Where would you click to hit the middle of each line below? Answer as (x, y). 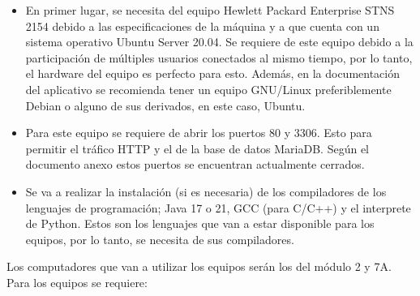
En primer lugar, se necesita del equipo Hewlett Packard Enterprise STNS (210, 10)
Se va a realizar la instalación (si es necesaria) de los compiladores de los (206, 191)
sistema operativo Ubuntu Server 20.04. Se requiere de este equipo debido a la (219, 42)
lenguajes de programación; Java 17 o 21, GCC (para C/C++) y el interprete (218, 207)
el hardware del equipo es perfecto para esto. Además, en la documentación (212, 73)
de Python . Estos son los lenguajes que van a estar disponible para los (200, 223)
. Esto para (344, 133)
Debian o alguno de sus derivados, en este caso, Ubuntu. (165, 105)
